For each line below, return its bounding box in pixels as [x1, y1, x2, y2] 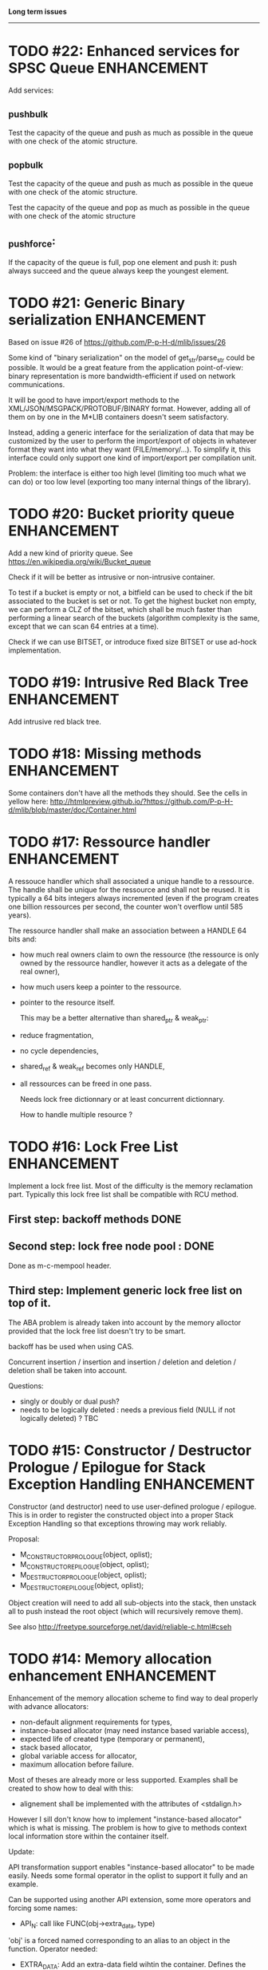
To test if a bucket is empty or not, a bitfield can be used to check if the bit [8, 588, 253, 598]
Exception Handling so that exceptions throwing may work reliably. [8, 1518, 227, 1528]
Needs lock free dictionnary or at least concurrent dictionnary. [19, 1094, 225, 1103]
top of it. [8, 1297, 52, 1310]
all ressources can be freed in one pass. [19, 1079, 152, 1088]
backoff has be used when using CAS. [8, 1341, 134, 1351]
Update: [8, 1846, 35, 1856]
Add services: [8, 85, 54, 95]
